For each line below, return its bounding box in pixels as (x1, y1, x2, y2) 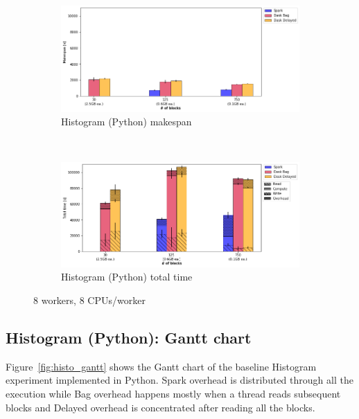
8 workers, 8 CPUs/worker (33, 293, 146, 307)
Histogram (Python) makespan (61, 114, 192, 129)
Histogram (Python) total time (61, 269, 193, 284)
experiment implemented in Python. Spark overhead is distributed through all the (6, 373, 353, 387)
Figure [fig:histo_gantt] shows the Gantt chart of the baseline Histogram (6, 359, 317, 373)
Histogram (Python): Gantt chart (6, 327, 252, 348)
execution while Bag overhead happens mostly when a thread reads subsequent (6, 386, 341, 401)
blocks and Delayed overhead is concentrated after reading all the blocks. (6, 400, 315, 414)
